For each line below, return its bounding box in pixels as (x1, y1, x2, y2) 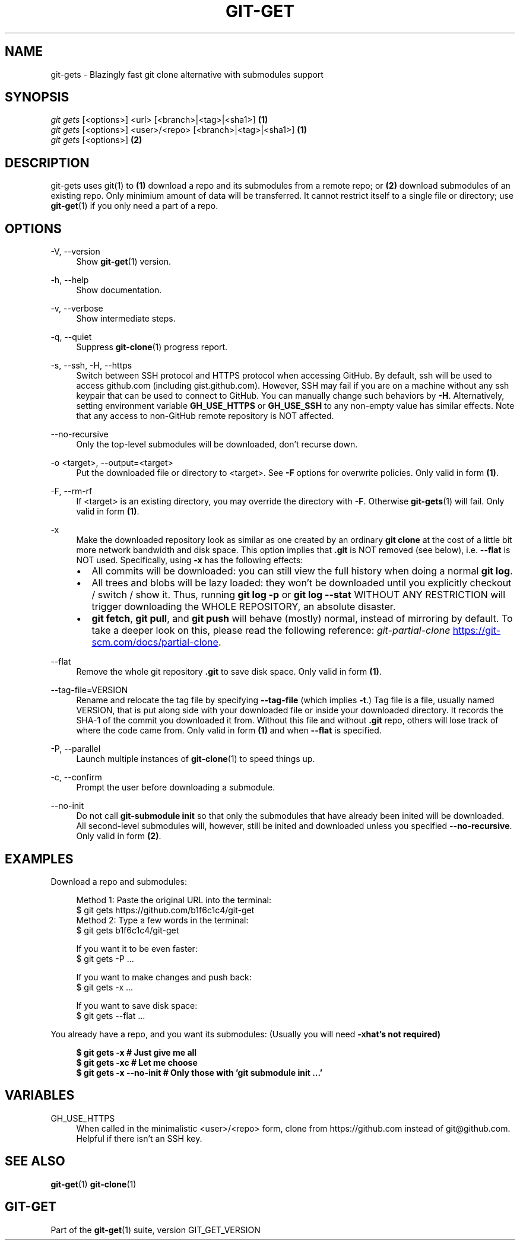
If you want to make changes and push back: (76, 971, 252, 982)
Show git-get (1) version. (76, 256, 171, 267)
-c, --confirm (50, 772, 102, 783)
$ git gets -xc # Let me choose (76, 1057, 198, 1068)
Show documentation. (76, 285, 162, 296)
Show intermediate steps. (76, 313, 176, 324)
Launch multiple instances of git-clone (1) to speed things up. (76, 754, 315, 764)
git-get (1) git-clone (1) (50, 1179, 137, 1189)
